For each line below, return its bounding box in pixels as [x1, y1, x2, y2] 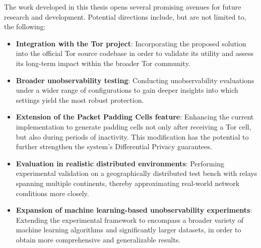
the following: [4, 21, 46, 32]
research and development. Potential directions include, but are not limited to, [4, 11, 246, 22]
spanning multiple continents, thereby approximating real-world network [16, 177, 240, 188]
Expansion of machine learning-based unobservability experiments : [16, 205, 252, 215]
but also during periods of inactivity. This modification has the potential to [16, 131, 249, 142]
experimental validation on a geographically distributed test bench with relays [16, 168, 257, 178]
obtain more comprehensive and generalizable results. [16, 234, 181, 244]
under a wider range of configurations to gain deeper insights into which [16, 85, 238, 95]
